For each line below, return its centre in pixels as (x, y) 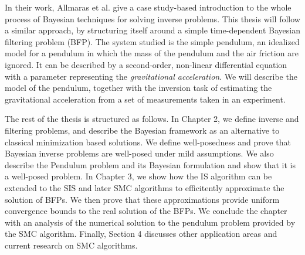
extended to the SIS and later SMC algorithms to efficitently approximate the (145, 187)
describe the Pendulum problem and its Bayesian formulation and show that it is (150, 164)
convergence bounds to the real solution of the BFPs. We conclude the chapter (146, 211)
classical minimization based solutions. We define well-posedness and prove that (148, 142)
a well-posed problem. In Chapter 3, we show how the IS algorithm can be (138, 176)
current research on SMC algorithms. (71, 245)
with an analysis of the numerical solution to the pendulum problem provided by (150, 222)
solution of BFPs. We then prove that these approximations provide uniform (142, 199)
